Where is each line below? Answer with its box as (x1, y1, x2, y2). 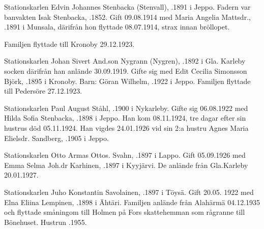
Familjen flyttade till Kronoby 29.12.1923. (4, 38, 135, 49)
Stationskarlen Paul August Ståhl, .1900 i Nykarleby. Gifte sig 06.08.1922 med (4, 102, 248, 113)
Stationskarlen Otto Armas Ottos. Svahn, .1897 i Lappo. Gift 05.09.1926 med (4, 150, 246, 160)
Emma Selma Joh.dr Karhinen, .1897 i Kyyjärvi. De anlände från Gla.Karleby (4, 159, 248, 170)
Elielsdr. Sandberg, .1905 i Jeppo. (4, 132, 109, 143)
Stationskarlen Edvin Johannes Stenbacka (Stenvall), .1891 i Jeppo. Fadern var (4, 2, 251, 12)
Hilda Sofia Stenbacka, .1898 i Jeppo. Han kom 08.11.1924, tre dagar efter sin (4, 112, 246, 123)
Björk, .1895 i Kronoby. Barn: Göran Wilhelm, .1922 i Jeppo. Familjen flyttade (4, 75, 251, 86)
